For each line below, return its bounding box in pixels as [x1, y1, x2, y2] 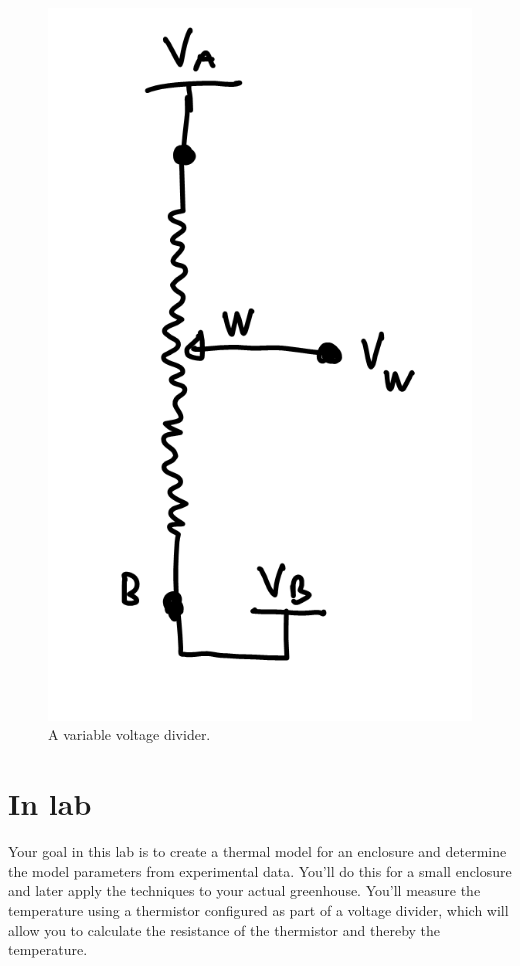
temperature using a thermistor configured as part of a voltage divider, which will [8, 899, 509, 920]
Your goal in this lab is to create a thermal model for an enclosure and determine [8, 841, 507, 862]
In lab [8, 783, 92, 824]
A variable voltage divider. [48, 724, 211, 745]
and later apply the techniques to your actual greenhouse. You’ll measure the [8, 880, 481, 901]
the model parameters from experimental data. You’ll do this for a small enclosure [8, 860, 512, 881]
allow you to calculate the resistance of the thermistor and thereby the [8, 919, 441, 940]
